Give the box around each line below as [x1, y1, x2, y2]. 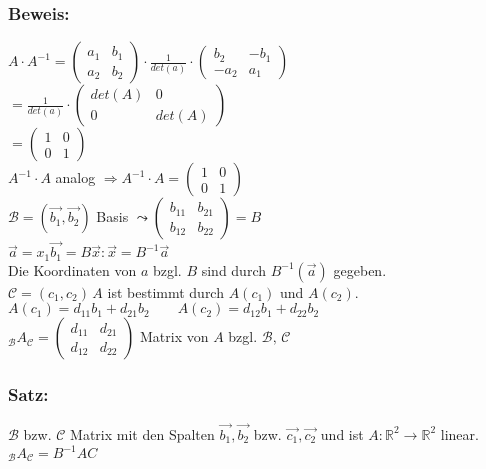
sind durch [201, 259, 266, 280]
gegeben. [333, 259, 387, 280]
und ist [320, 423, 364, 444]
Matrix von [139, 326, 209, 347]
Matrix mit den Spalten [70, 423, 215, 444]
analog [55, 167, 96, 188]
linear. [440, 423, 479, 444]
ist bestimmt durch [107, 281, 224, 302]
